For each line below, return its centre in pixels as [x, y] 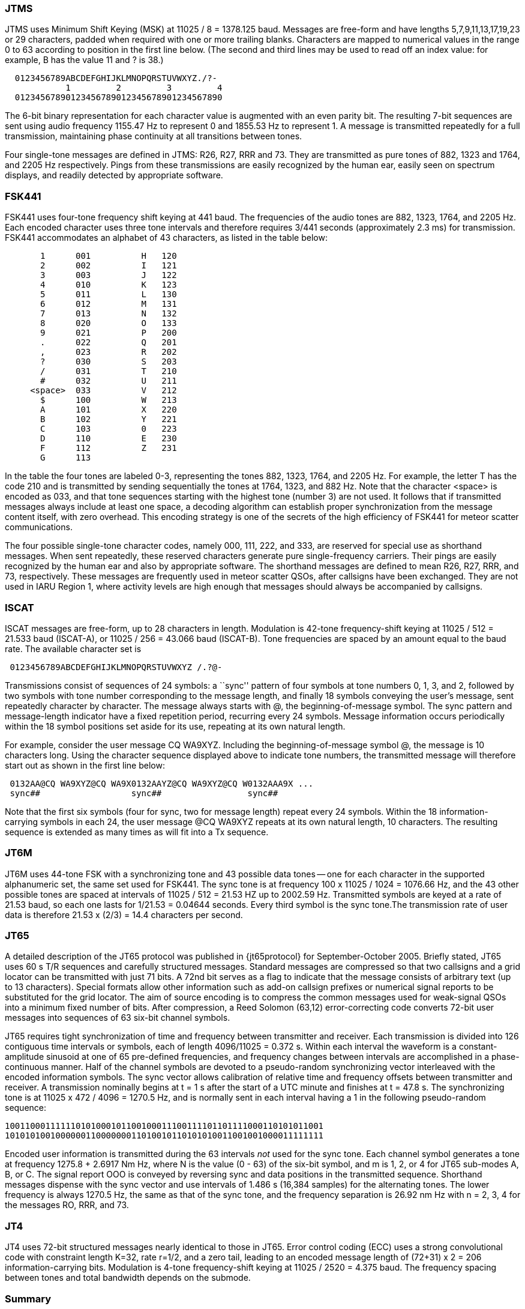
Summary [28, 1298]
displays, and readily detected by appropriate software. [114, 175]
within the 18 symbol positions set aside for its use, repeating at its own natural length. [175, 726]
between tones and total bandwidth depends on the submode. [128, 1278]
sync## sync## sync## [144, 793]
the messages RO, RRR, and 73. [67, 1205]
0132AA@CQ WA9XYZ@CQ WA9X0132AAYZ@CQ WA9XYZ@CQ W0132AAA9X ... [162, 783]
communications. [39, 527]
